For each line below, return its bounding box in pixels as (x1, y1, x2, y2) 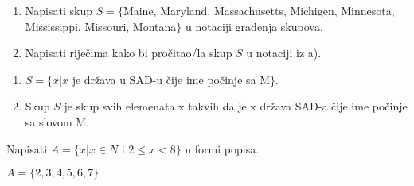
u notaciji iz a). (246, 45, 322, 61)
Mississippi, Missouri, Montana (25, 17, 177, 34)
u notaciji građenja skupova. (185, 17, 323, 34)
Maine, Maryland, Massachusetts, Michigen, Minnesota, (123, 2, 395, 18)
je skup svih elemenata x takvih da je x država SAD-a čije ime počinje (64, 98, 408, 114)
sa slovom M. (25, 113, 90, 130)
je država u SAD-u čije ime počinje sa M (72, 71, 271, 87)
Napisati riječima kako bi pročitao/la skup (25, 45, 232, 61)
